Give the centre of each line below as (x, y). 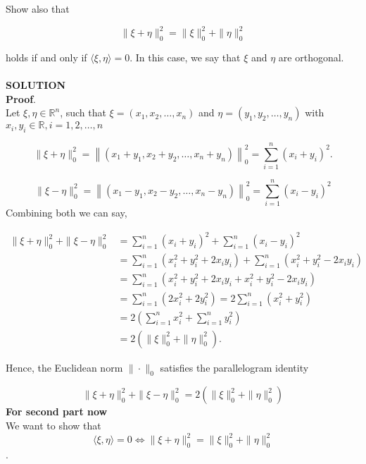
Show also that (38, 8)
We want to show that (53, 425)
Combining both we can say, (67, 213)
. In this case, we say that (185, 57)
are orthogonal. (311, 57)
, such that (83, 112)
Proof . (21, 98)
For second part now (57, 411)
